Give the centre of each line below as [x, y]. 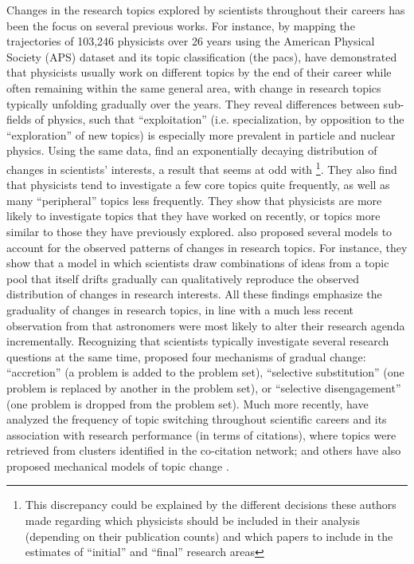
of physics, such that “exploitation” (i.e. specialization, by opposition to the [219, 119]
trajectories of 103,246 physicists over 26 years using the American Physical [191, 41]
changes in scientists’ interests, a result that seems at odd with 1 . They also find [202, 168]
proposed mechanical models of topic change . [118, 465]
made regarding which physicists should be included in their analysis [193, 521]
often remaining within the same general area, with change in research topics [194, 87]
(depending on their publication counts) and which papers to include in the [209, 536]
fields [19, 119]
